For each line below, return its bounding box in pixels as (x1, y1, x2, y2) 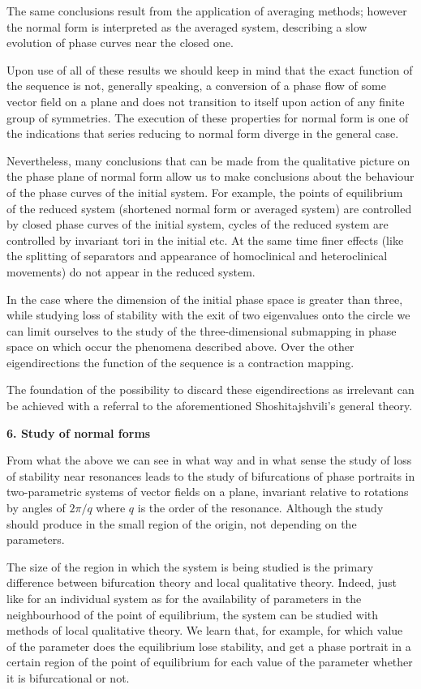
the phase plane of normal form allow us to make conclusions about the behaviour (6, 168, 415, 185)
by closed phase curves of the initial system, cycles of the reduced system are (6, 216, 389, 233)
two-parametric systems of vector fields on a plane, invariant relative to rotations (6, 483, 409, 500)
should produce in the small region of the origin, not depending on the (6, 515, 357, 532)
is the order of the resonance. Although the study (137, 499, 384, 516)
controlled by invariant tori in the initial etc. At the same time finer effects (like (6, 231, 404, 248)
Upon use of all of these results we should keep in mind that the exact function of (6, 61, 413, 78)
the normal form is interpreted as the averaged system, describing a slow (6, 18, 367, 35)
